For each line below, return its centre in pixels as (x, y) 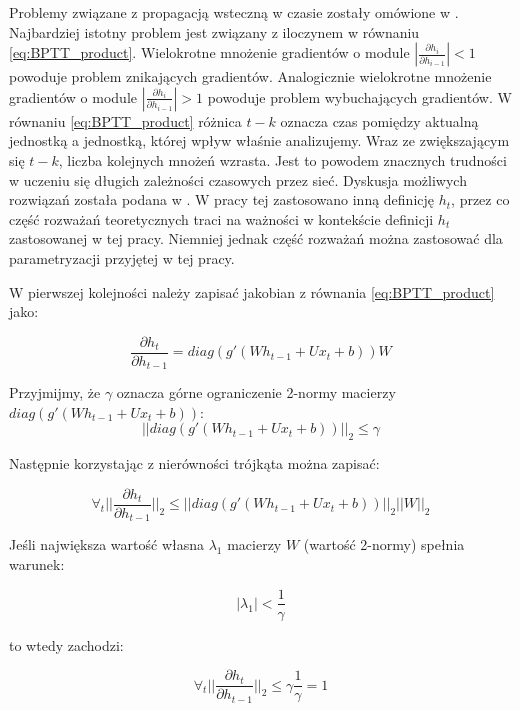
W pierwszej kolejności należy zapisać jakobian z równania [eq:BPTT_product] (252, 291)
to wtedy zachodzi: (66, 644)
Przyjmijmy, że (55, 392)
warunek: (37, 563)
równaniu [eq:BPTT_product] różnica (125, 120)
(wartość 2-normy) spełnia (384, 544)
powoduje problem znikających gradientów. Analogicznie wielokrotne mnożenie (250, 76)
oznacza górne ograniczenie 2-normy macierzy (256, 392)
